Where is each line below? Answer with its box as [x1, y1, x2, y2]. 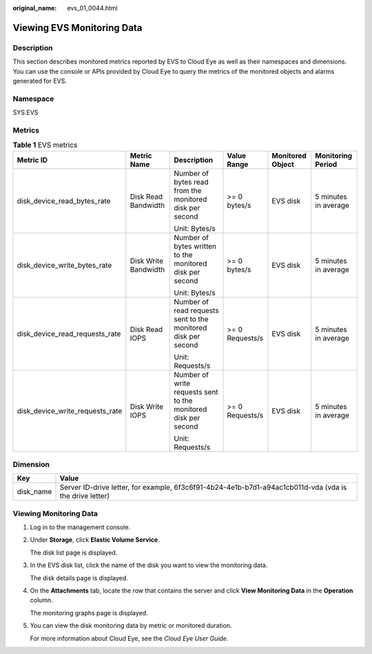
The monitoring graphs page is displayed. [30, 608, 148, 617]
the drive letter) [59, 491, 110, 501]
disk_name [17, 487, 52, 497]
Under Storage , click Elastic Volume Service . [30, 535, 160, 544]
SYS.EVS [12, 108, 39, 117]
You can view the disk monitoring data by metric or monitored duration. [30, 622, 232, 630]
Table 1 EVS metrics [12, 140, 78, 150]
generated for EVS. [12, 77, 67, 85]
